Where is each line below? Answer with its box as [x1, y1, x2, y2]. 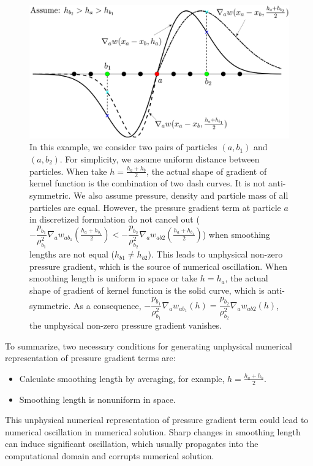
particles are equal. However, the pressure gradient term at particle [29, 201, 281, 213]
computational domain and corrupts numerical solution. [5, 449, 214, 462]
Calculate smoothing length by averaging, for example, [19, 372, 225, 384]
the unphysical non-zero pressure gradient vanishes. [29, 319, 222, 332]
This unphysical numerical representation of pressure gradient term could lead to [5, 413, 309, 426]
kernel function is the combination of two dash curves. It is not [29, 177, 266, 189]
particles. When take [29, 164, 107, 177]
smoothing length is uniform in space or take [29, 272, 198, 285]
